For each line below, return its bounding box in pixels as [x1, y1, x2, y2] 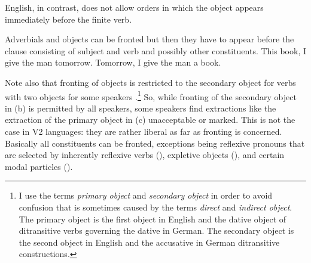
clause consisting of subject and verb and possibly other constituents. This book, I [5, 44, 307, 57]
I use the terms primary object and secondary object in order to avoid [19, 189, 273, 202]
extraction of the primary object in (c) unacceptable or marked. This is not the [5, 113, 295, 126]
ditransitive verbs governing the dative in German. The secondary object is [19, 224, 294, 237]
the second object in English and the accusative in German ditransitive [19, 236, 280, 248]
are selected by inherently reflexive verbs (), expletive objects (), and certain [5, 148, 285, 161]
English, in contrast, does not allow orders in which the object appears [5, 1, 264, 13]
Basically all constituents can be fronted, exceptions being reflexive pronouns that [5, 137, 305, 149]
